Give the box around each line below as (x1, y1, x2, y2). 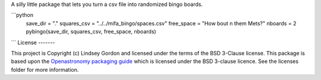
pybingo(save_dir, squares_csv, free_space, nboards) (26, 28, 157, 35)
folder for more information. (11, 66, 79, 73)
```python (11, 12, 34, 19)
